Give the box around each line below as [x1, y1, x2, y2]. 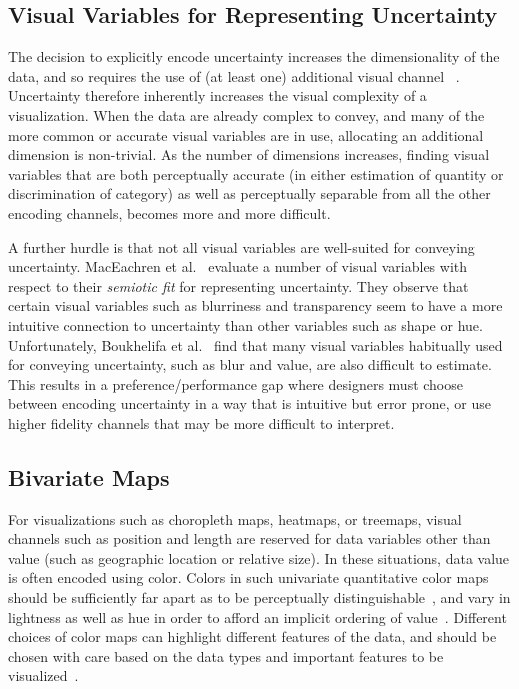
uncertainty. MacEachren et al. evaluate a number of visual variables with [8, 256, 468, 277]
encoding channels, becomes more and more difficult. [8, 202, 331, 223]
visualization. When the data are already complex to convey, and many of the [8, 104, 485, 125]
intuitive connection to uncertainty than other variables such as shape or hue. [8, 314, 483, 335]
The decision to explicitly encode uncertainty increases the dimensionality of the [8, 46, 500, 67]
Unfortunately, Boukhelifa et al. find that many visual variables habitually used [8, 334, 503, 355]
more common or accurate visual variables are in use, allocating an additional [8, 124, 484, 145]
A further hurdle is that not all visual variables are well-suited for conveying [8, 236, 475, 257]
